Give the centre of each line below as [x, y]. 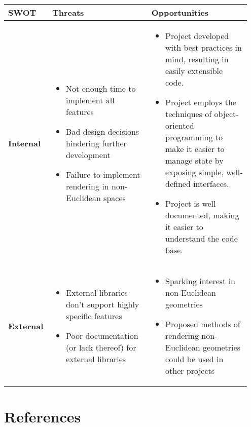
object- [226, 114]
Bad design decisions [103, 131]
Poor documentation [102, 336]
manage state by [194, 160]
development [88, 154]
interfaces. [211, 184]
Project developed [197, 36]
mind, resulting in [197, 59]
